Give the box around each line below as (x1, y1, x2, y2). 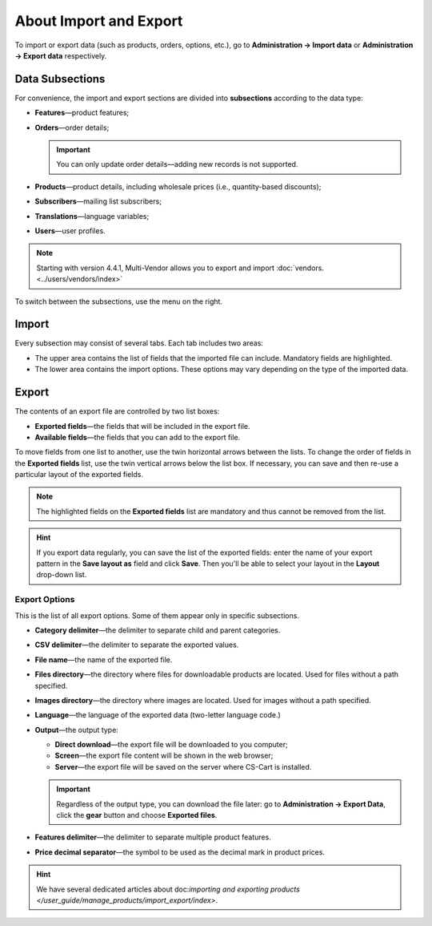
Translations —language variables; (34, 211, 150, 220)
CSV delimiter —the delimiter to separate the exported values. (34, 640, 239, 649)
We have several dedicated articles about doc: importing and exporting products (36, 884, 300, 894)
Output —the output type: (34, 725, 119, 734)
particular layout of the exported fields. (14, 470, 144, 479)
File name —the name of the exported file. (34, 654, 173, 665)
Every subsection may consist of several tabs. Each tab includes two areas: (14, 338, 264, 348)
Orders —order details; (34, 123, 110, 132)
